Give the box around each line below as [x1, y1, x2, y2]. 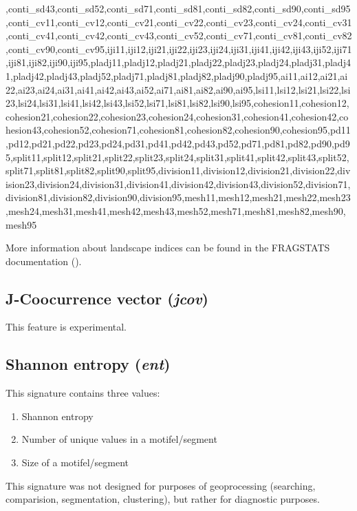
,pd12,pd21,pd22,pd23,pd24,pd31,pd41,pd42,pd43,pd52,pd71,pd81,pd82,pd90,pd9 [6, 136, 350, 150]
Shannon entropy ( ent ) [6, 353, 171, 375]
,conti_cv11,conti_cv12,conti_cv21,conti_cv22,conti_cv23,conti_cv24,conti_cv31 [6, 14, 352, 29]
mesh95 [6, 217, 37, 231]
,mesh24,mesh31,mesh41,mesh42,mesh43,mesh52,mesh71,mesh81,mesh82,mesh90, [6, 203, 346, 218]
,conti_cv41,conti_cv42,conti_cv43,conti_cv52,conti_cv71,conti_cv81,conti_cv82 [6, 28, 352, 43]
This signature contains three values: [6, 386, 160, 400]
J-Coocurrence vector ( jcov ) [6, 287, 208, 309]
